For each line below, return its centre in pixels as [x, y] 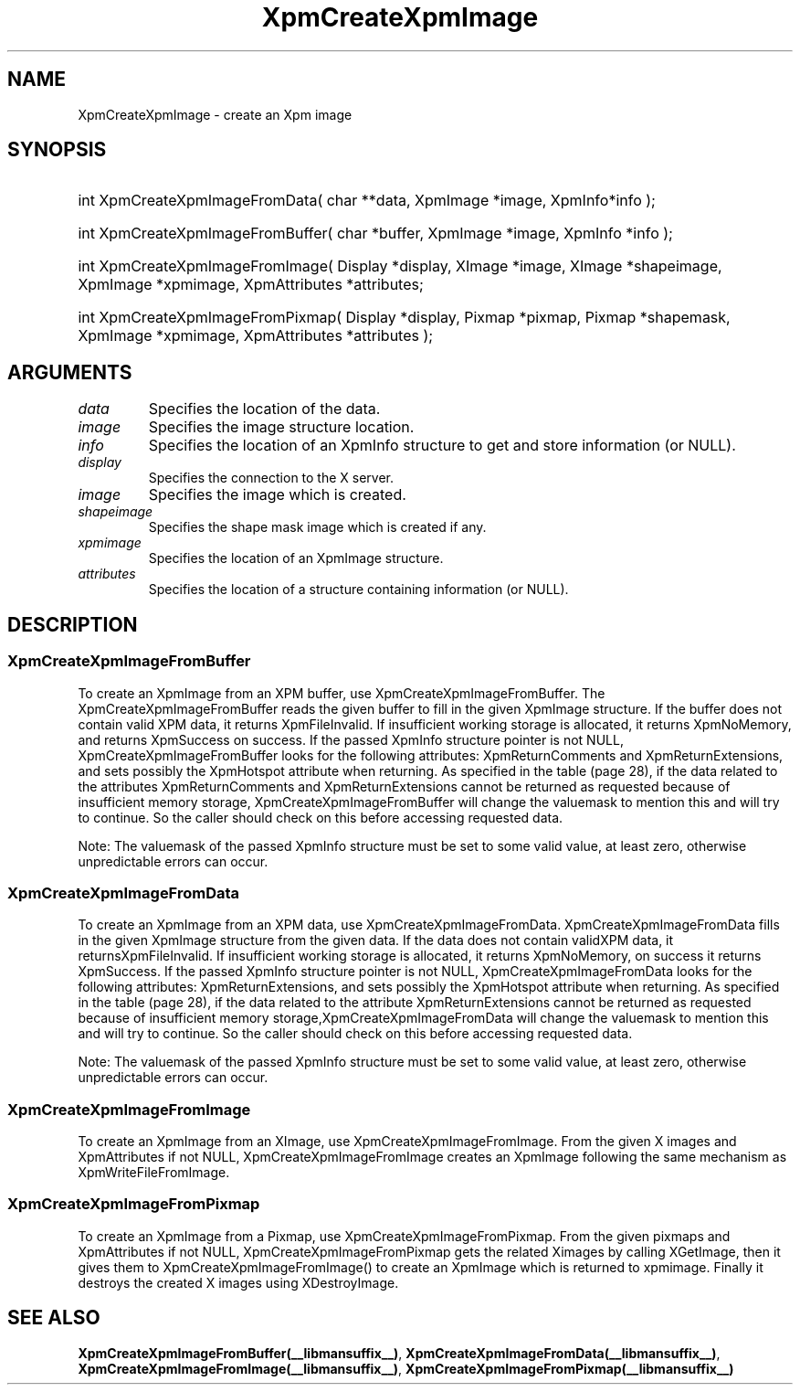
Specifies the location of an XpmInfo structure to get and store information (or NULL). [442, 446]
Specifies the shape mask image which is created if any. [317, 527]
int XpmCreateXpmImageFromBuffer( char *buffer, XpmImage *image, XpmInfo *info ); [375, 234]
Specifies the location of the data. [264, 409]
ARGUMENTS [70, 372]
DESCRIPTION [73, 624]
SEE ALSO [54, 1318]
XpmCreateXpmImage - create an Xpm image [215, 114]
